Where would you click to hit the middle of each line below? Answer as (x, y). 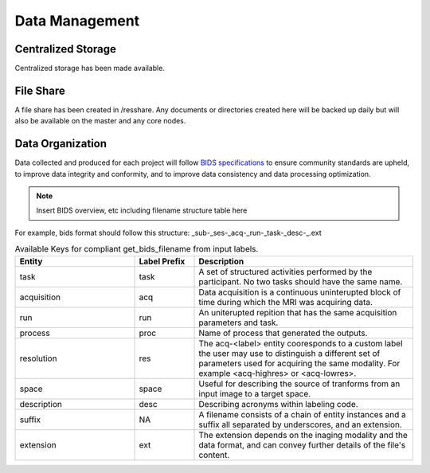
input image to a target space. (255, 393)
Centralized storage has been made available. (90, 68)
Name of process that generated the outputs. (283, 333)
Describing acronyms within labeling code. (278, 404)
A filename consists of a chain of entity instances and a (302, 414)
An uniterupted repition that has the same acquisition (298, 312)
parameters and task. (238, 322)
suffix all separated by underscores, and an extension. (300, 424)
